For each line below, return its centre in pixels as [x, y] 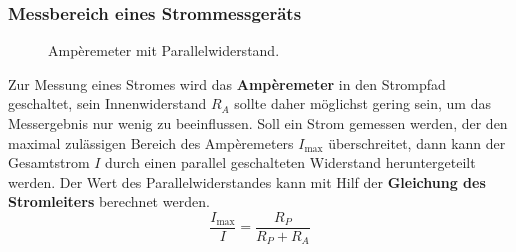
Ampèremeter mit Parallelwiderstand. [164, 50]
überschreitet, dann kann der [417, 142]
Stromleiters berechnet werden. [109, 201]
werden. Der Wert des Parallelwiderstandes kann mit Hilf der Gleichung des [247, 181]
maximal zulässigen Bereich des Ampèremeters [151, 142]
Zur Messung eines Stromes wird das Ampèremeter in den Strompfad [227, 83]
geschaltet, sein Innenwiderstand [107, 103]
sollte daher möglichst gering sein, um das [362, 103]
